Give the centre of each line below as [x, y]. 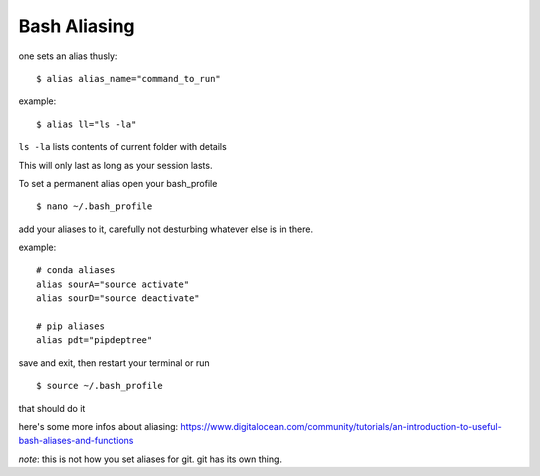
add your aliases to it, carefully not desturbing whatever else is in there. [166, 229]
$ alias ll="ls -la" [86, 124]
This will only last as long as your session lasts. [115, 165]
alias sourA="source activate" [113, 284]
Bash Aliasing [76, 26]
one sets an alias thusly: [68, 56]
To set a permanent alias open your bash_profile [118, 183]
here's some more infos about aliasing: [98, 426]
